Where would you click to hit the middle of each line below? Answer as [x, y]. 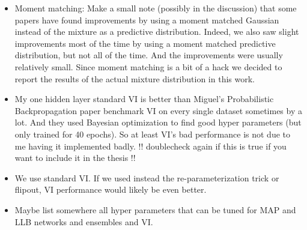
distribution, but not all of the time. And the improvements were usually [149, 55]
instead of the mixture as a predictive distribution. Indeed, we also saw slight [157, 32]
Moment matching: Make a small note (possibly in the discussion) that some [156, 8]
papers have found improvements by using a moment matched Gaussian [147, 20]
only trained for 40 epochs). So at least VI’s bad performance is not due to [152, 134]
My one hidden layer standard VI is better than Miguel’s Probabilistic [144, 99]
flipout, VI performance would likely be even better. [111, 189]
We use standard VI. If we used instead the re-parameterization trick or [147, 177]
